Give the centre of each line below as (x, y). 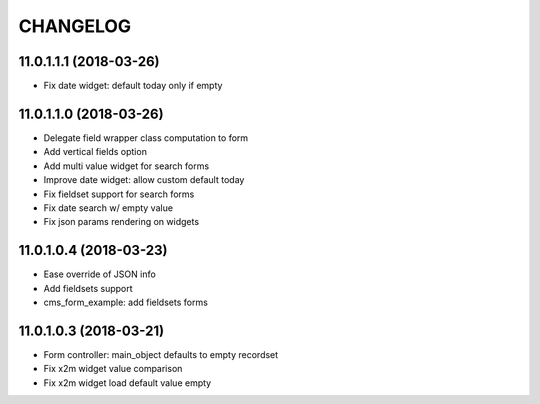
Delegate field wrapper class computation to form (146, 137)
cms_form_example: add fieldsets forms (126, 302)
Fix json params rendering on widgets (121, 222)
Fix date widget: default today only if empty (133, 86)
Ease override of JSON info (100, 274)
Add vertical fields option (95, 152)
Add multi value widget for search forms (126, 166)
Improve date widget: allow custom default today (144, 180)
